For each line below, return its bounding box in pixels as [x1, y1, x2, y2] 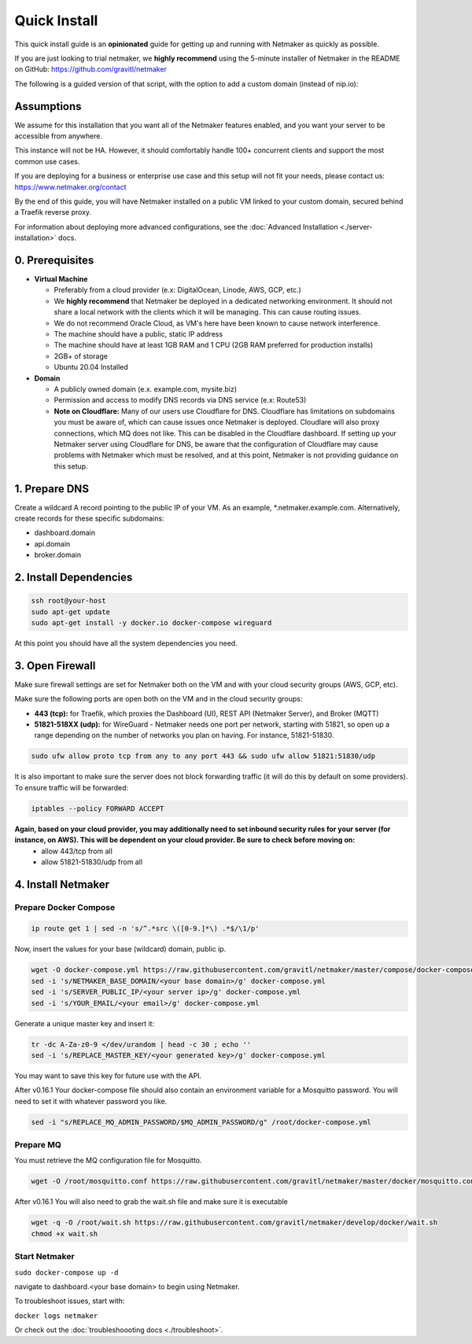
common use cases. [14, 156, 80, 166]
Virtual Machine [34, 274, 88, 284]
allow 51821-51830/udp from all [41, 857, 143, 867]
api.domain [34, 539, 71, 548]
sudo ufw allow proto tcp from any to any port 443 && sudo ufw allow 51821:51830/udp [31, 752, 376, 760]
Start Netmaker [14, 1251, 75, 1262]
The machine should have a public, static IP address [53, 330, 223, 338]
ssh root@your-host [31, 596, 106, 606]
